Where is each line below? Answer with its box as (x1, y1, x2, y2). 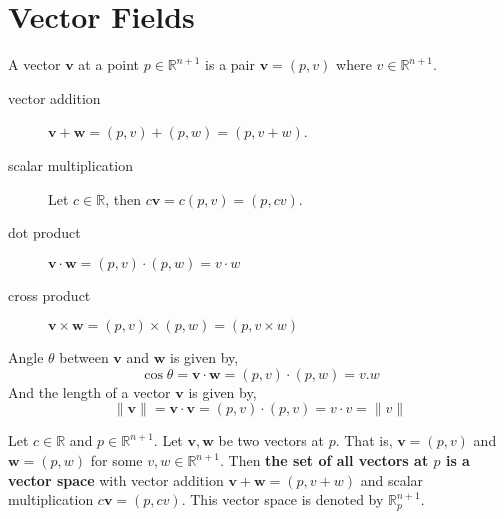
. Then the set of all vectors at (219, 450, 429, 471)
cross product (8, 284, 91, 305)
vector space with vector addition (8, 469, 224, 490)
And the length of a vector (8, 381, 171, 402)
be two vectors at (218, 430, 324, 451)
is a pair (205, 54, 255, 75)
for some (90, 450, 143, 471)
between (59, 347, 109, 368)
